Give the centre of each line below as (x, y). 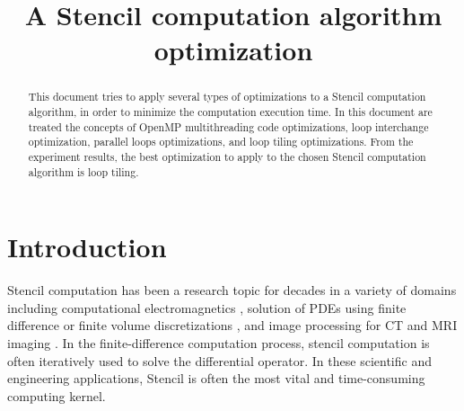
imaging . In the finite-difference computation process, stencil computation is (219, 343)
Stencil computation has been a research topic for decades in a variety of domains (232, 290)
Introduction (87, 247)
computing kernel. (57, 395)
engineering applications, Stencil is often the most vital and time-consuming (216, 378)
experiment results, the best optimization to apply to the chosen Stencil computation (227, 156)
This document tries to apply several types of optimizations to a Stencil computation (227, 97)
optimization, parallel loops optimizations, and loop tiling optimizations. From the (221, 142)
